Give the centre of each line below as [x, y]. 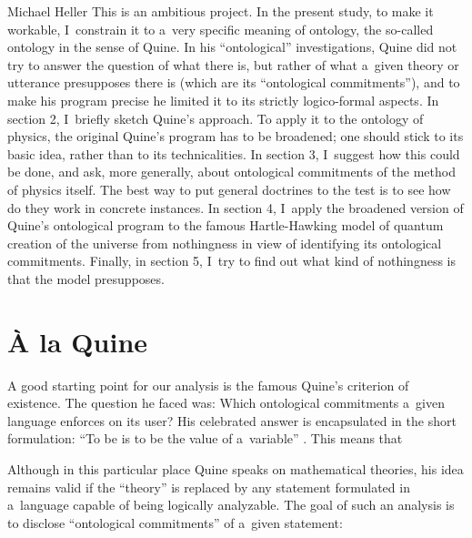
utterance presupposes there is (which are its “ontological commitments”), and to [234, 82]
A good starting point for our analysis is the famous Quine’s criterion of [208, 385]
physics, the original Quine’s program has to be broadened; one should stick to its [236, 136]
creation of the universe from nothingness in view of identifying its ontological [225, 243]
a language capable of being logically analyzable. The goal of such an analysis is [231, 505]
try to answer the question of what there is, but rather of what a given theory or [233, 64]
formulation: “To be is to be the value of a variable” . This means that [205, 438]
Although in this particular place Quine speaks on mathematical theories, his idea [236, 469]
